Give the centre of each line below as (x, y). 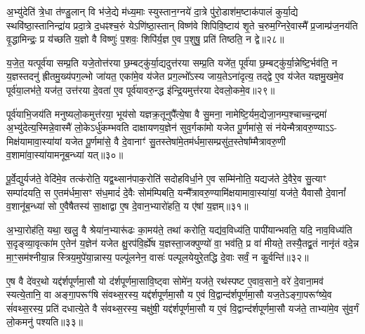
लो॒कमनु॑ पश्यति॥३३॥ (45, 322)
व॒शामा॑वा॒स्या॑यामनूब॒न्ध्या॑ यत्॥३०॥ (65, 155)
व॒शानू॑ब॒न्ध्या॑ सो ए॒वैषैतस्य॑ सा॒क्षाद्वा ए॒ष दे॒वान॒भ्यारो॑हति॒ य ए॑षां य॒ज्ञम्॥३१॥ (127, 206)
